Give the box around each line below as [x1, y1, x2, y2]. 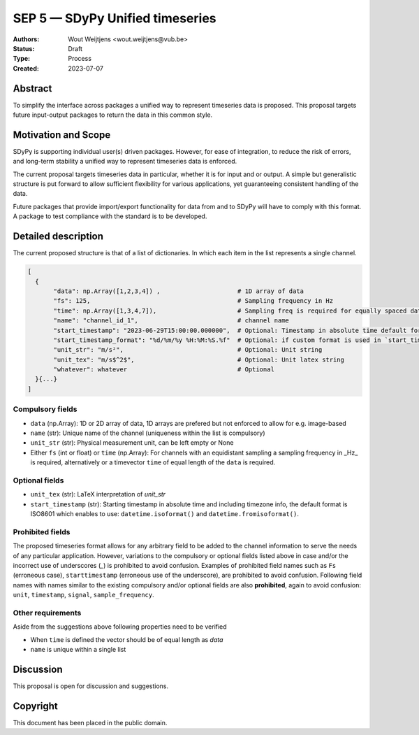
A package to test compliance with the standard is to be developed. [13, 212, 207, 220]
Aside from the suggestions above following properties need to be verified [13, 622, 227, 631]
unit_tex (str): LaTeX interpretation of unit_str [30, 490, 166, 499]
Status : [13, 44, 35, 52]
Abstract [13, 83, 52, 94]
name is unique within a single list [30, 645, 126, 654]
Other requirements [13, 608, 82, 618]
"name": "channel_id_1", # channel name [53, 317, 290, 324]
